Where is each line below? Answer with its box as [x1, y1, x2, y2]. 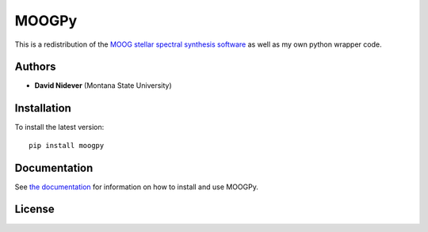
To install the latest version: [14, 123, 105, 132]
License [14, 203, 55, 216]
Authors [14, 60, 56, 74]
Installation [14, 101, 71, 115]
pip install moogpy [29, 141, 105, 150]
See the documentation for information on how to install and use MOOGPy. [14, 182, 259, 192]
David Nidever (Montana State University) [34, 81, 172, 90]
